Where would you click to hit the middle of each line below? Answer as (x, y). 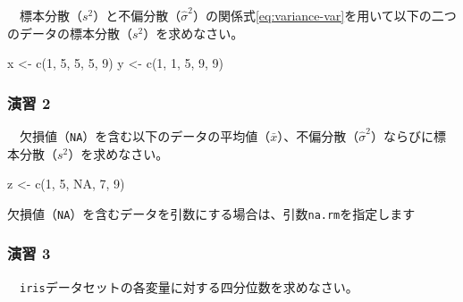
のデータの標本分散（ (70, 33)
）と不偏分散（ (137, 15)
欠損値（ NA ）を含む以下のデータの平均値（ (145, 136)
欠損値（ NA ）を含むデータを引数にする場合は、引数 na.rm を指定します (211, 213)
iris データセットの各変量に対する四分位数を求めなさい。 (189, 286)
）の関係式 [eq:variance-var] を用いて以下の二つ (324, 15)
